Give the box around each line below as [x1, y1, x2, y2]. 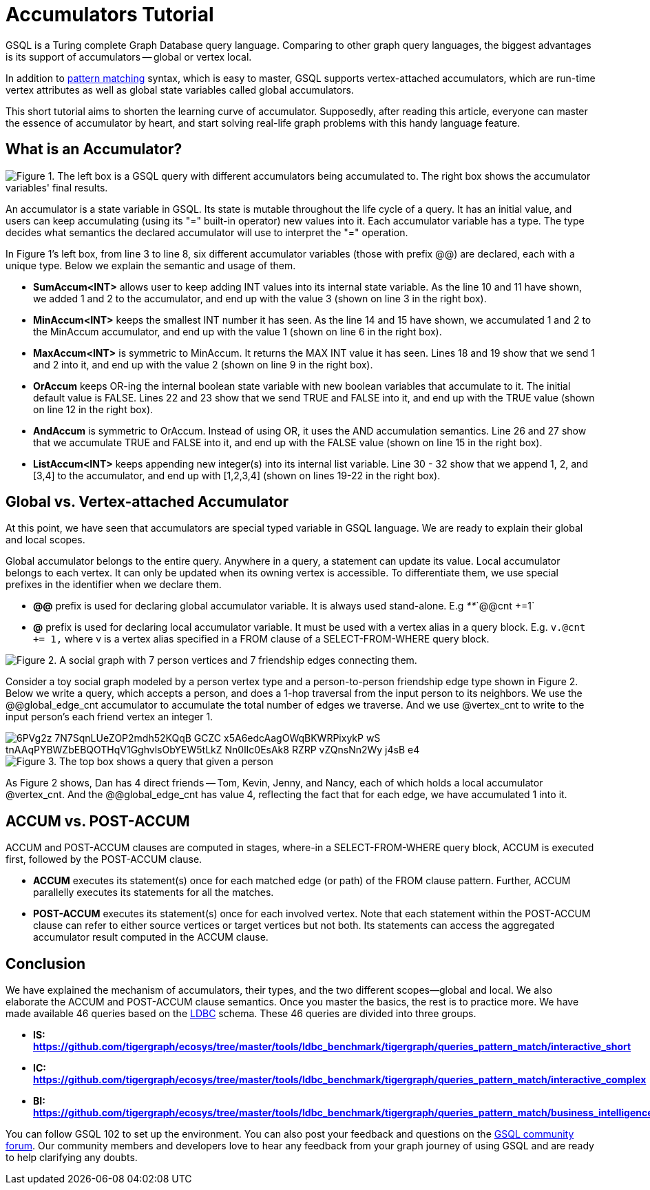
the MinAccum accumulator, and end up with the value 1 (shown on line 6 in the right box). [33, 325, 442, 337]
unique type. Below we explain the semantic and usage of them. [6, 259, 296, 271]
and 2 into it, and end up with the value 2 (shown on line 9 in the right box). [33, 358, 373, 370]
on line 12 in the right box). [33, 403, 154, 415]
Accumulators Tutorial [6, 3, 214, 26]
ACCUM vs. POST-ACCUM [6, 812, 190, 830]
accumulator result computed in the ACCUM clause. [33, 931, 269, 943]
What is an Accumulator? [6, 140, 182, 158]
